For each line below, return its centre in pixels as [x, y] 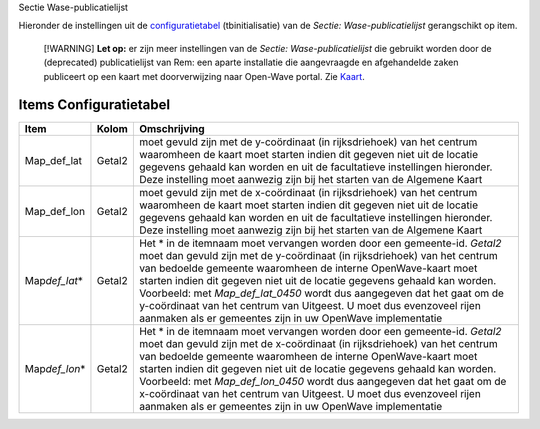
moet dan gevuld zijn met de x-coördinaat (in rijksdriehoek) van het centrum [318, 344]
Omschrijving [171, 129]
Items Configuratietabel [94, 105]
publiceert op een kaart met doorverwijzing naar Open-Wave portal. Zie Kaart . [204, 76]
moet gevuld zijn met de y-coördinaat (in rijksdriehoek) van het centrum [308, 142]
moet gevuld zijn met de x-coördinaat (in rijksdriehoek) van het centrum [308, 193]
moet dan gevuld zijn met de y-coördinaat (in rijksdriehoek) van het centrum [318, 256]
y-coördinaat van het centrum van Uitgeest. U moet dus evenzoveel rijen [310, 306]
